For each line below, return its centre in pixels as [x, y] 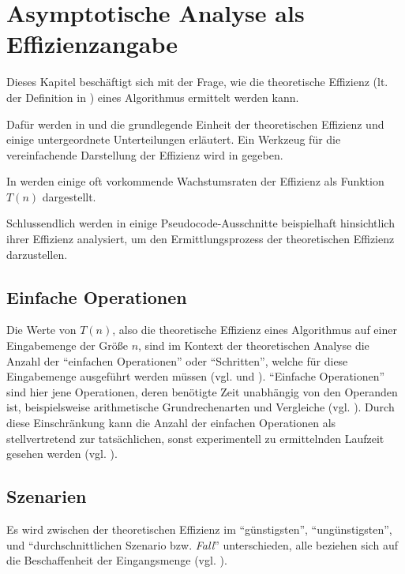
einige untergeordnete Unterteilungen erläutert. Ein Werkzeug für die [174, 139]
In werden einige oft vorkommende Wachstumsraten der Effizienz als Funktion [195, 181]
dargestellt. [69, 196]
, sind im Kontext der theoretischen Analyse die [254, 345]
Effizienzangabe [92, 44]
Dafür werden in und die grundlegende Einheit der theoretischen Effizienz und [195, 124]
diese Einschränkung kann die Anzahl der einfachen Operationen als [171, 423]
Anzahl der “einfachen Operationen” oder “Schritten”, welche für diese [177, 360]
